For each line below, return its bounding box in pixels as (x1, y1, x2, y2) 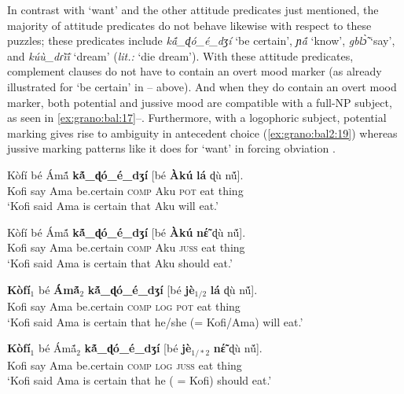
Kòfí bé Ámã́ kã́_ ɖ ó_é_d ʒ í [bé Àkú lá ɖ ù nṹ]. (7, 166, 244, 182)
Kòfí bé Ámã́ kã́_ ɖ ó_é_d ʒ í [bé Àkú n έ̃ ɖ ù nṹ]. (7, 223, 246, 240)
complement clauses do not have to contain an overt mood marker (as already (7, 63, 382, 79)
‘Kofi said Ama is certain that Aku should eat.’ (7, 254, 233, 271)
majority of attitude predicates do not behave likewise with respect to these (7, 17, 372, 33)
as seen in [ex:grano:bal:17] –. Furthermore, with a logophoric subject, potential (7, 109, 387, 126)
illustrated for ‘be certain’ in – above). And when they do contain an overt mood (7, 78, 397, 94)
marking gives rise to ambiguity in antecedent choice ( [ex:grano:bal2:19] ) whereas (7, 124, 398, 141)
